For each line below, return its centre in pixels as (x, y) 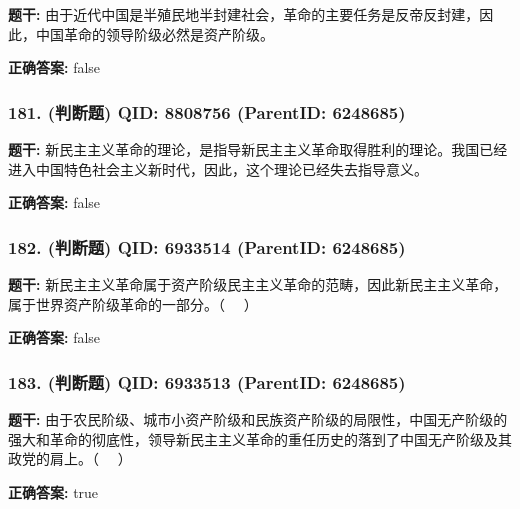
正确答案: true (53, 491)
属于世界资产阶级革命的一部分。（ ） (133, 303)
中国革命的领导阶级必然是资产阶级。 (154, 33)
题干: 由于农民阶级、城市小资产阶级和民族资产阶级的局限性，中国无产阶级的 (258, 419)
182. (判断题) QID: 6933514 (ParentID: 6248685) (207, 246)
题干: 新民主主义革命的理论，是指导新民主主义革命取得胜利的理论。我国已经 (258, 149)
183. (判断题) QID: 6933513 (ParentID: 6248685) (207, 381)
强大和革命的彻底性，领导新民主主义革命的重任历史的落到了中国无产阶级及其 (260, 438)
